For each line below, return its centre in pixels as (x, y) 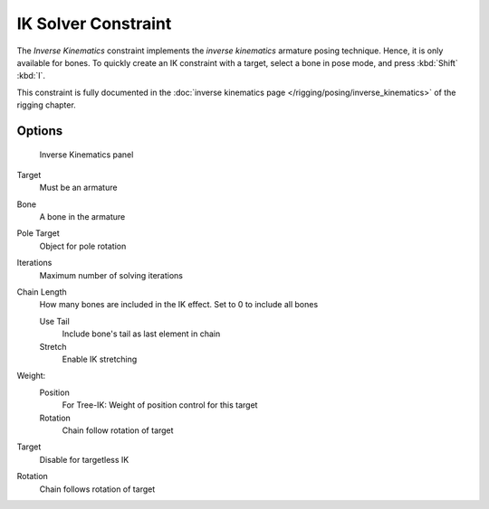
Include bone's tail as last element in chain (141, 334)
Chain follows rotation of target (97, 489)
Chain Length (42, 292)
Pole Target (38, 233)
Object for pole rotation (83, 246)
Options (40, 131)
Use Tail (54, 321)
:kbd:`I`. (31, 76)
